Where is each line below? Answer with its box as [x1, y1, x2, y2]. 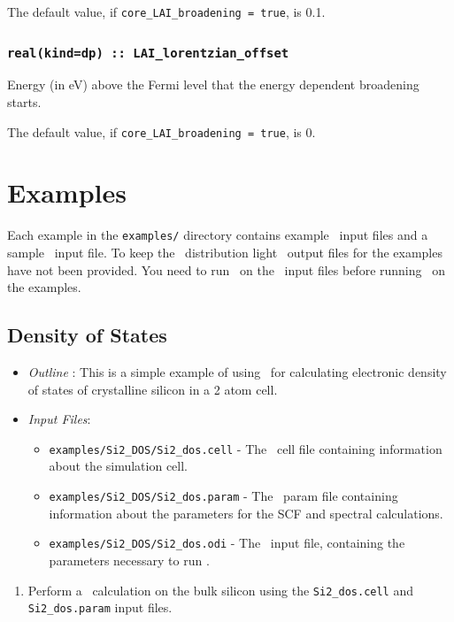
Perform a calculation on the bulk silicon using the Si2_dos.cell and [27, 580, 413, 599]
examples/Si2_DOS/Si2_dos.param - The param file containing [49, 487, 398, 505]
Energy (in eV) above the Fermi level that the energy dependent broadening [7, 75, 419, 94]
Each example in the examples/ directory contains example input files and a [7, 226, 428, 244]
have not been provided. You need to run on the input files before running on [7, 260, 445, 279]
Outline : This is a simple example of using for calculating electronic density [27, 363, 447, 381]
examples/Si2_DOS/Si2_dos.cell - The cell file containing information [49, 439, 442, 457]
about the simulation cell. [49, 457, 189, 475]
